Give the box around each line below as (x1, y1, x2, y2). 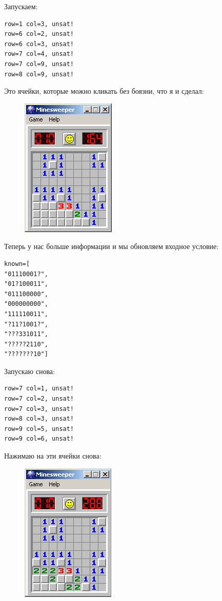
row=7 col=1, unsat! (4, 385, 74, 392)
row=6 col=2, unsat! (4, 30, 74, 38)
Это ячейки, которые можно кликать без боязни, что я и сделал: (4, 86, 204, 96)
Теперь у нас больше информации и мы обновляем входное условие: (4, 241, 219, 252)
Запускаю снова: (4, 365, 55, 376)
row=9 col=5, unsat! (4, 425, 74, 432)
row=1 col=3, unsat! (4, 20, 74, 28)
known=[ (4, 260, 30, 267)
